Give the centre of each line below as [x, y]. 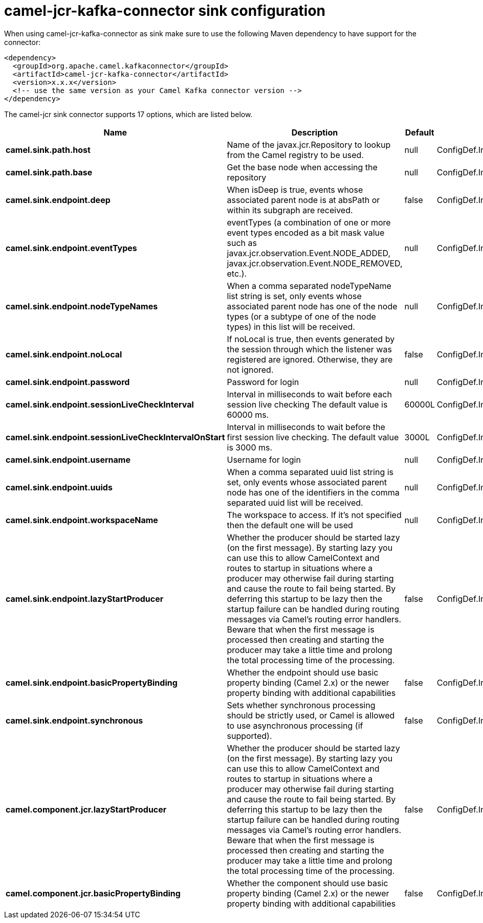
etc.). [237, 273]
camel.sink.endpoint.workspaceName [82, 520]
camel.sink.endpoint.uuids [59, 487]
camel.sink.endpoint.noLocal [64, 354]
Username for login [264, 459]
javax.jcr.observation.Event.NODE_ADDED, [309, 253]
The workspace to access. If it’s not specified [314, 515]
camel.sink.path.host [48, 150]
